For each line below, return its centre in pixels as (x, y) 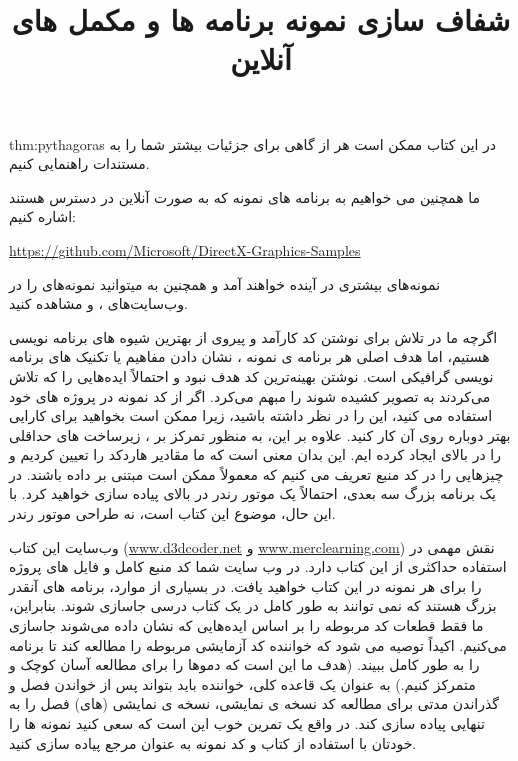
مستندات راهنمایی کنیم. (79, 163)
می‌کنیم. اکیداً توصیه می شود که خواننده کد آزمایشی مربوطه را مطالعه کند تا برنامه (258, 644)
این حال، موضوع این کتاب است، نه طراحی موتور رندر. (172, 513)
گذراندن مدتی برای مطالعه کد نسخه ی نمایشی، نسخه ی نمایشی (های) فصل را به (254, 703)
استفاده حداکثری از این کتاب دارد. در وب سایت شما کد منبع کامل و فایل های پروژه (258, 566)
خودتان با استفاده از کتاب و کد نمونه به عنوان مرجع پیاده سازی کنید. (213, 742)
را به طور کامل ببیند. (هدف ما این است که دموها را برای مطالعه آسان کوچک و (244, 664)
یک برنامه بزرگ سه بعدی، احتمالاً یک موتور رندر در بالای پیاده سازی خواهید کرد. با (252, 493)
